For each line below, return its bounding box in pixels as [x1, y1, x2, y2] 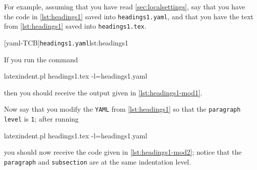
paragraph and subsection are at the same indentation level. [4, 156, 191, 167]
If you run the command [4, 54, 78, 64]
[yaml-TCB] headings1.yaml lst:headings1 [4, 37, 129, 47]
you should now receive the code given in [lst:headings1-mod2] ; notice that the [4, 147, 242, 157]
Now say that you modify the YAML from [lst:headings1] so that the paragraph [4, 104, 241, 114]
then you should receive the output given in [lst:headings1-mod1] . [4, 87, 203, 97]
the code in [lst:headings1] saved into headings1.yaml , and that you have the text [4, 11, 254, 21]
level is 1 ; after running [4, 114, 79, 124]
